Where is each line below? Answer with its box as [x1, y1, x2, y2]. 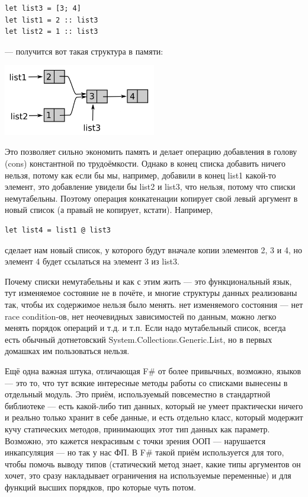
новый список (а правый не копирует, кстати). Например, [5, 203, 213, 216]
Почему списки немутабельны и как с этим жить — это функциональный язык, [5, 275, 292, 287]
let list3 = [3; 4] [5, 4, 81, 12]
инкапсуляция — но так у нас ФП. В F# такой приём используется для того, [5, 446, 284, 458]
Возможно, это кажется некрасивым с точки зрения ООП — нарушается [5, 434, 266, 447]
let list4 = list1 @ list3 [5, 226, 111, 235]
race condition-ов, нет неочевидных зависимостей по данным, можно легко [5, 310, 277, 322]
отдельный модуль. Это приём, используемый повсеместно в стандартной [5, 388, 271, 400]
